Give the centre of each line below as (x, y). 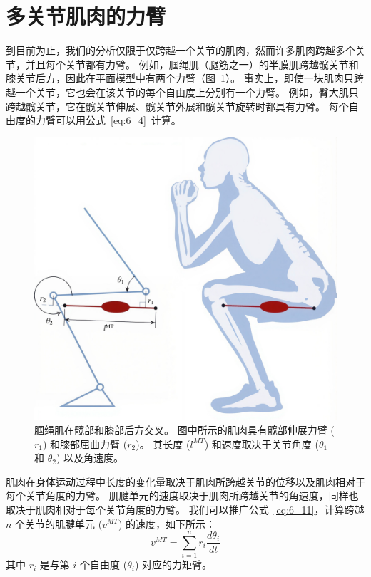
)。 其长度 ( (163, 443)
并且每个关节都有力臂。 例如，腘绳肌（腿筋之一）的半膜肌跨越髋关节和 (192, 64)
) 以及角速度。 (90, 458)
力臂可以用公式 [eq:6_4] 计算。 (108, 120)
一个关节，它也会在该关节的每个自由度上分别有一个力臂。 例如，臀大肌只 (187, 92)
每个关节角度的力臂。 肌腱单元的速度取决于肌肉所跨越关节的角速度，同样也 (182, 495)
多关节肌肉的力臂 (86, 16)
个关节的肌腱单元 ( (59, 523)
